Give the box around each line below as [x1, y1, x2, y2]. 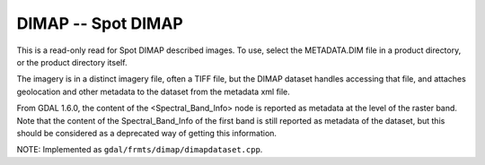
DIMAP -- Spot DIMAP [16, 13, 183, 33]
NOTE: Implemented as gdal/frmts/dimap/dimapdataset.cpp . [16, 144, 263, 155]
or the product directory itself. [16, 56, 128, 67]
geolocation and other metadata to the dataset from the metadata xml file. [16, 86, 291, 97]
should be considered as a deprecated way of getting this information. [16, 127, 278, 138]
